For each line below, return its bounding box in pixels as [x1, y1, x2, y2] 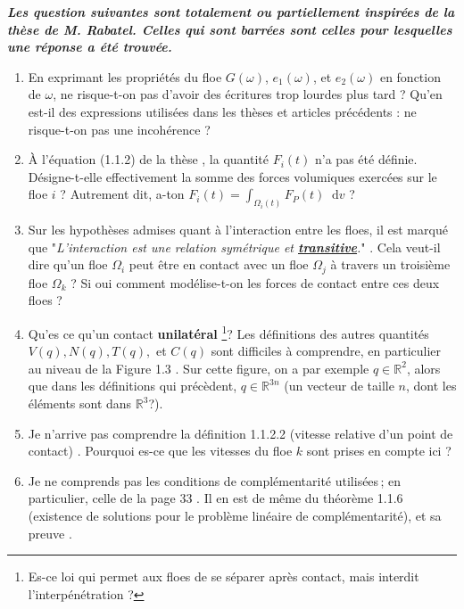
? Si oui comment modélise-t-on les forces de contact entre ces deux [70, 273, 440, 292]
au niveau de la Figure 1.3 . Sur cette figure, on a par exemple [28, 358, 369, 377]
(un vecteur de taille [284, 376, 394, 395]
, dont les [406, 376, 457, 395]
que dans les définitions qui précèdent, [28, 376, 237, 395]
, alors [406, 358, 441, 377]
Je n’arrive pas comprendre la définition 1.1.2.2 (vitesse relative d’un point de [28, 424, 453, 442]
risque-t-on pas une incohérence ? [28, 119, 211, 138]
